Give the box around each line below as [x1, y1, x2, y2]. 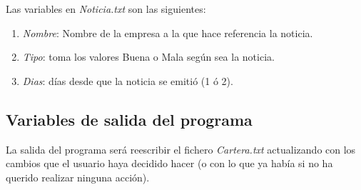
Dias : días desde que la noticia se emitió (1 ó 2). [22, 73, 233, 88]
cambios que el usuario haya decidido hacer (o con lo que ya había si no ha [6, 156, 333, 171]
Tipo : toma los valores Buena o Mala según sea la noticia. [22, 49, 275, 64]
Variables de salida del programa [6, 108, 253, 130]
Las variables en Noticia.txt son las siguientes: [6, 1, 206, 16]
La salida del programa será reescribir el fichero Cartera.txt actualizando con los [6, 141, 356, 156]
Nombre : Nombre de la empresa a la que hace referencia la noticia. [22, 25, 313, 40]
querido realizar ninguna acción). [6, 169, 150, 184]
